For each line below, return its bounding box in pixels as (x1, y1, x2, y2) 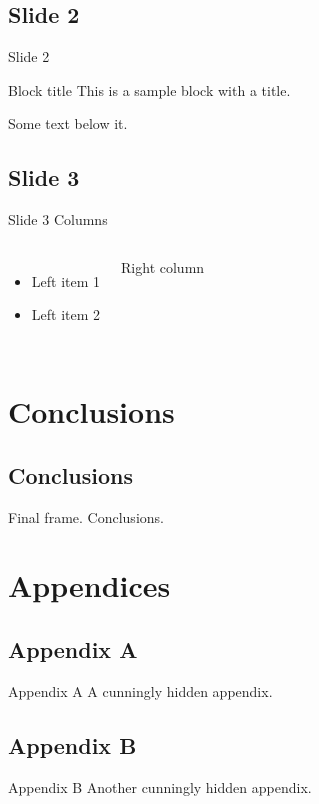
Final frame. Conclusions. (8, 506, 164, 527)
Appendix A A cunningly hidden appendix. (8, 680, 273, 701)
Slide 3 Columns (8, 209, 108, 230)
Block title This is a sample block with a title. (8, 79, 291, 100)
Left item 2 (31, 304, 101, 325)
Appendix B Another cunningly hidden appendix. (8, 776, 312, 797)
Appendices (8, 565, 171, 606)
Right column (121, 256, 205, 277)
